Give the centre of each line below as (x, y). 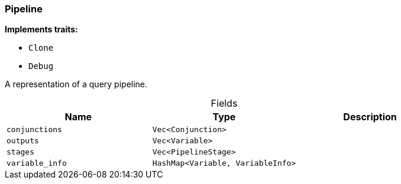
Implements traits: (41, 29)
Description (370, 117)
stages (20, 152)
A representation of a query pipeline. (76, 84)
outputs (23, 141)
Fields (224, 103)
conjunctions (34, 130)
